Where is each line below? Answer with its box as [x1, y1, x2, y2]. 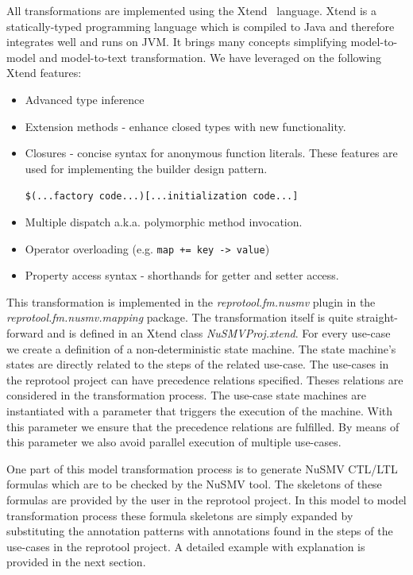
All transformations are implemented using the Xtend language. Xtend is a [6, 2, 376, 18]
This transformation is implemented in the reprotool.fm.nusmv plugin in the [6, 293, 376, 310]
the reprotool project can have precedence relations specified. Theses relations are [6, 371, 403, 388]
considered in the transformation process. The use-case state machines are [6, 387, 367, 403]
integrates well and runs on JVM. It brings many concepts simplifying [6, 33, 347, 50]
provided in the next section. [6, 554, 146, 570]
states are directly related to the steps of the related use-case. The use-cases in [6, 356, 389, 372]
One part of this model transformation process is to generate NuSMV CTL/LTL [6, 460, 398, 477]
